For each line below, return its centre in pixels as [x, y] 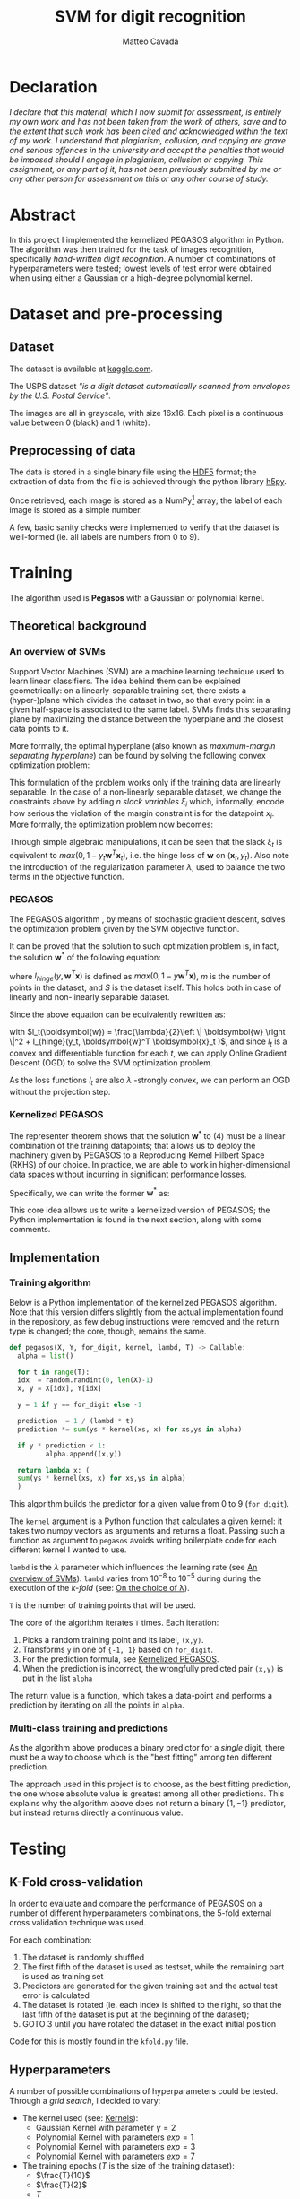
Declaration [53, 87]
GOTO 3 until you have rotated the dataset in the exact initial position [149, 2024]
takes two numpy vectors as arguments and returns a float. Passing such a [147, 1531]
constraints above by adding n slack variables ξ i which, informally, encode [147, 802]
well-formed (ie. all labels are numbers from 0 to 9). [104, 537]
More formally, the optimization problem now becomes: [111, 825]
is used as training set [63, 1977]
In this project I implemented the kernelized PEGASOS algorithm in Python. [147, 239]
